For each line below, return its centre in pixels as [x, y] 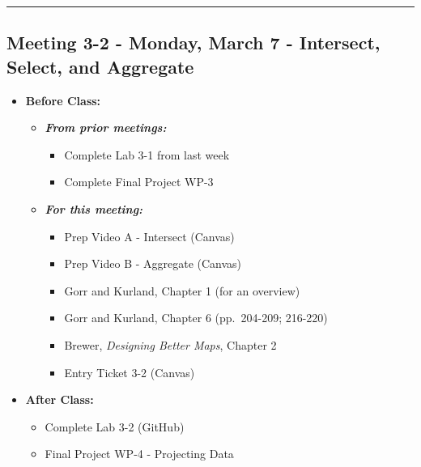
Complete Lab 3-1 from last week [147, 154]
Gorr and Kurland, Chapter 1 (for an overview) [182, 290]
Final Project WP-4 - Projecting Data [139, 454]
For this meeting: [94, 208]
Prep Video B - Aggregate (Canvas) [153, 263]
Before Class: [63, 100]
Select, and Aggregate [100, 66]
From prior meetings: [106, 127]
